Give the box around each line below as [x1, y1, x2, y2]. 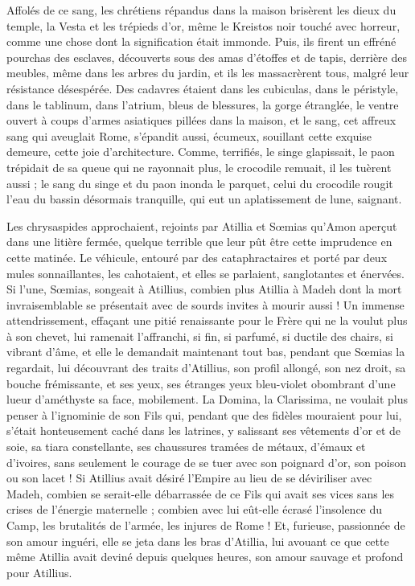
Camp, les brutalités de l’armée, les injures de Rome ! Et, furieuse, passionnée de [6, 517, 405, 533]
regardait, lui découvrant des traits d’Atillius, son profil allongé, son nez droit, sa [6, 359, 406, 376]
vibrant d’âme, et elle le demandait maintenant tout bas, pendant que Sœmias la [6, 343, 405, 360]
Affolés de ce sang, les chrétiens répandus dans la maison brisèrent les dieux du [6, 2, 397, 18]
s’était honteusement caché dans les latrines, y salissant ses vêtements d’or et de [6, 422, 401, 439]
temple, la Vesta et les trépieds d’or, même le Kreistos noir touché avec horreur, [6, 17, 401, 34]
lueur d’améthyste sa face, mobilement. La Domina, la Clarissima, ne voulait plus [6, 391, 408, 408]
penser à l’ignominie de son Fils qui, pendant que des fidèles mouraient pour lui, [6, 406, 402, 423]
